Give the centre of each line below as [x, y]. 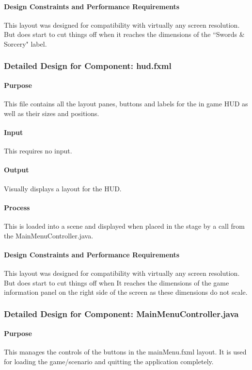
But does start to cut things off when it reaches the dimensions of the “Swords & [124, 34]
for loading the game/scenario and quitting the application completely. [109, 361]
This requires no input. [38, 151]
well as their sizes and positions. [52, 113]
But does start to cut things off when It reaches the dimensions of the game [117, 282]
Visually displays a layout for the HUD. [63, 188]
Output [16, 170]
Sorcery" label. [25, 43]
